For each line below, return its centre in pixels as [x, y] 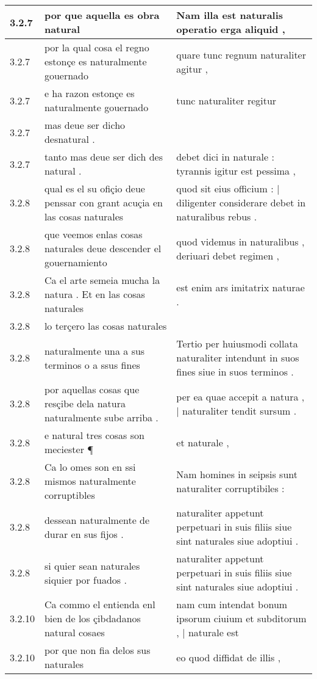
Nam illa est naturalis [230, 15]
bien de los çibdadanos [92, 618]
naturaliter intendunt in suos [238, 358]
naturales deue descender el [103, 248]
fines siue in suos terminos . [235, 372]
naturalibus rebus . [217, 216]
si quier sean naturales [92, 565]
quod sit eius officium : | [228, 188]
